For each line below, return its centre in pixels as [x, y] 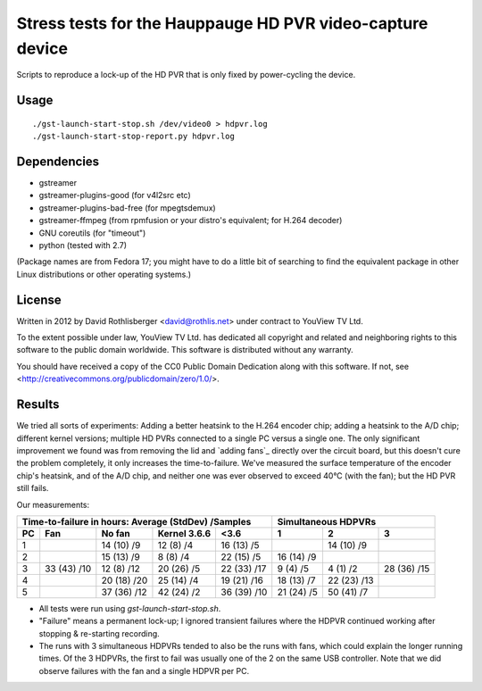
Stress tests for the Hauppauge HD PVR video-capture [222, 23]
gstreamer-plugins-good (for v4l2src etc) [115, 196]
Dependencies [58, 161]
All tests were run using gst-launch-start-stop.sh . [130, 608]
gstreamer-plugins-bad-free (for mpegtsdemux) [127, 208]
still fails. [33, 488]
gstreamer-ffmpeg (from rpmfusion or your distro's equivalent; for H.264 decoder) [191, 221]
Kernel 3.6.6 [184, 533]
